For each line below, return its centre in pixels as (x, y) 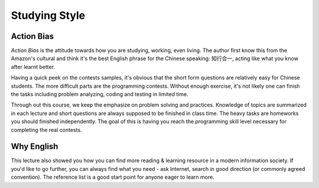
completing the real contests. (46, 130)
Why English (35, 146)
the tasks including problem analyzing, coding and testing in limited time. (100, 94)
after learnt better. (33, 67)
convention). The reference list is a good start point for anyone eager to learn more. (113, 177)
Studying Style (48, 15)
